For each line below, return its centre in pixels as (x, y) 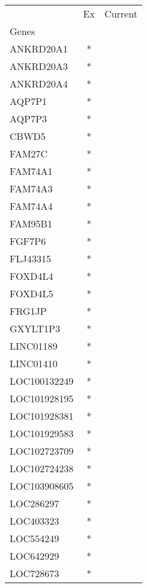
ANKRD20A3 (39, 66)
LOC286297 (35, 503)
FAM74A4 (31, 206)
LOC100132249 (42, 381)
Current (121, 14)
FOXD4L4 (32, 276)
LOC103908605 (42, 486)
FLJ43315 (30, 258)
